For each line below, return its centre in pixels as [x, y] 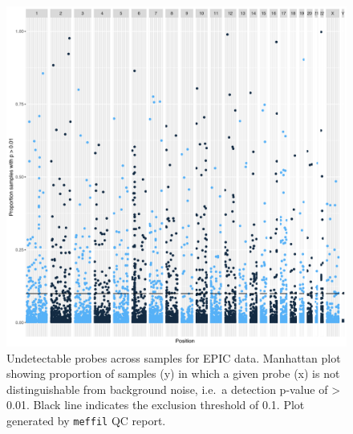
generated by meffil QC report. [86, 420]
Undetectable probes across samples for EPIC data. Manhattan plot [174, 357]
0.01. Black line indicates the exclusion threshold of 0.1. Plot [156, 405]
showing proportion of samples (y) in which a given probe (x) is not [173, 373]
